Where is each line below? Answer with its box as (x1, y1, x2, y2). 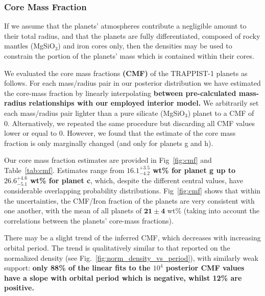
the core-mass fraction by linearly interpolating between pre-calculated (4, 87, 236, 98)
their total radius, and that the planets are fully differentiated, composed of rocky (4, 30, 260, 41)
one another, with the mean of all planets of (4, 205, 142, 216)
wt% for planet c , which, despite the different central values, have (30, 175, 244, 185)
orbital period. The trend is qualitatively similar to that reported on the (4, 242, 230, 253)
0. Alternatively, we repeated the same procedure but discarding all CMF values (4, 117, 255, 128)
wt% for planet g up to (153, 164, 236, 175)
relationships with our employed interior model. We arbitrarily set (29, 97, 259, 108)
